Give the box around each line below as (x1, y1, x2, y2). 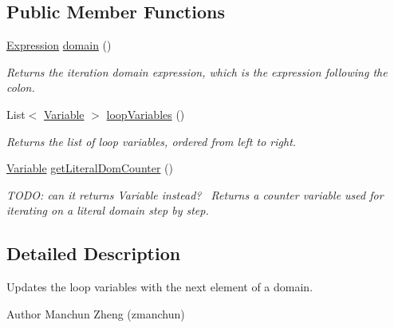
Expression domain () (6, 37, 112, 53)
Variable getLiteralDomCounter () (6, 160, 173, 176)
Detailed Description (6, 241, 181, 266)
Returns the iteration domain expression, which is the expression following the (6, 63, 388, 80)
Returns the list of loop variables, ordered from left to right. (6, 132, 297, 149)
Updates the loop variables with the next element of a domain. (6, 279, 313, 295)
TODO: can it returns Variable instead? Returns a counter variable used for (6, 186, 384, 203)
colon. (6, 79, 35, 96)
